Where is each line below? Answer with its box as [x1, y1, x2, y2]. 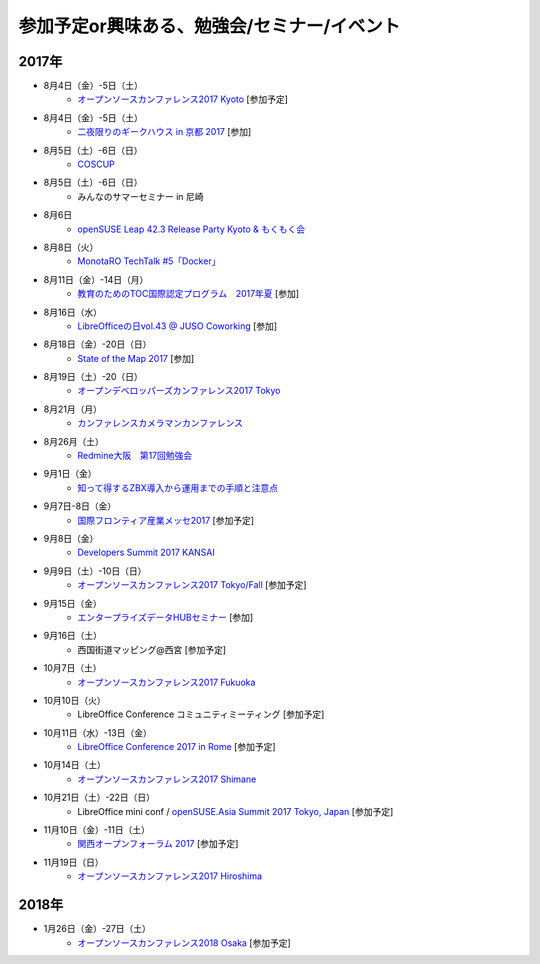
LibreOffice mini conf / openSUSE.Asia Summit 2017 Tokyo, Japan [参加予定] [77, 805, 394, 817]
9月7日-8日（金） [43, 500, 117, 512]
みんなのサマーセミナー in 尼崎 [77, 190, 204, 202]
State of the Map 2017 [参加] [77, 352, 195, 364]
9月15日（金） [43, 597, 102, 609]
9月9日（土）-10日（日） [43, 565, 147, 577]
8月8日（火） [43, 241, 99, 253]
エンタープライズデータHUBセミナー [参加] [77, 611, 254, 623]
